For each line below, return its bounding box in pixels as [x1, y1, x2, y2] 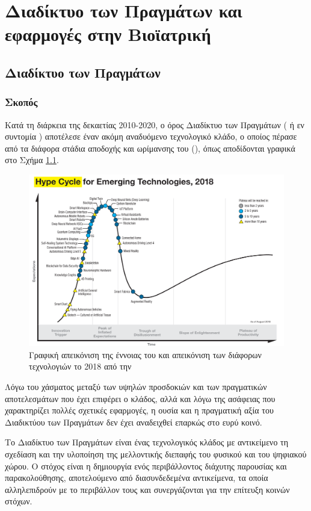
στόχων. [5, 495, 32, 507]
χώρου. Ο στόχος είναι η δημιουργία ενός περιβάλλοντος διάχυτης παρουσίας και [5, 459, 287, 472]
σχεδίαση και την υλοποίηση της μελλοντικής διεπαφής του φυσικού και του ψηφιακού [5, 447, 307, 460]
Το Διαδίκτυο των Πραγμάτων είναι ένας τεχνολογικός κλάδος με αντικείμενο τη [5, 436, 289, 448]
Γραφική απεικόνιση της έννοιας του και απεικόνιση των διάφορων [29, 348, 262, 361]
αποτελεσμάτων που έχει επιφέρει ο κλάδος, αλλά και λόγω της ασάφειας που [5, 392, 276, 404]
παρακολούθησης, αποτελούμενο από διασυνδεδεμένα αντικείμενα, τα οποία [5, 471, 268, 484]
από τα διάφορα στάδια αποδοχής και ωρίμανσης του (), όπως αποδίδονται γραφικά [5, 141, 295, 154]
